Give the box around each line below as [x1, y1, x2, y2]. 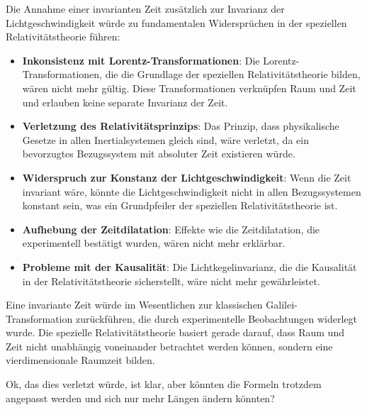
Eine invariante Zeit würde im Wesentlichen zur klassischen [6, 297, 263, 312]
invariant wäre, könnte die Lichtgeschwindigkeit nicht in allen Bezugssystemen [22, 184, 361, 199]
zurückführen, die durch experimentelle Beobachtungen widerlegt [75, 311, 358, 326]
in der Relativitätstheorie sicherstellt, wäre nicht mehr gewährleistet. [22, 273, 320, 288]
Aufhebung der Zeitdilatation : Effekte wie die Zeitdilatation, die [22, 221, 320, 236]
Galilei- [266, 297, 298, 312]
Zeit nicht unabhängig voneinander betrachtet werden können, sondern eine [6, 338, 333, 353]
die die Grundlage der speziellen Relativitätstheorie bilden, [105, 67, 361, 82]
